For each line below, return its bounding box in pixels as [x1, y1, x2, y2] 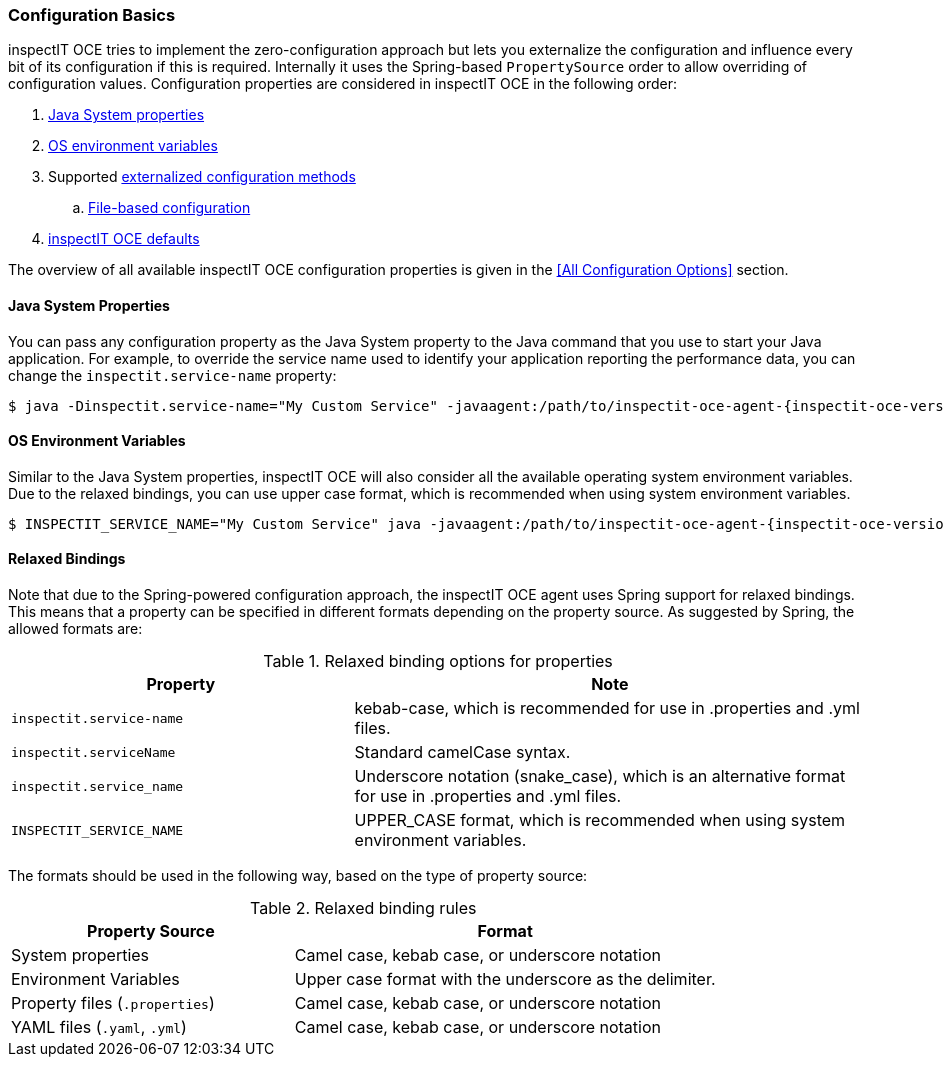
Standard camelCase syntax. [354, 742, 571, 763]
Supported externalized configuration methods [48, 168, 356, 186]
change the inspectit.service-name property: [8, 366, 337, 384]
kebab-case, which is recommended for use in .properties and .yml [354, 698, 860, 719]
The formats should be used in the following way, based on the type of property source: [8, 867, 588, 885]
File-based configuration [88, 199, 251, 217]
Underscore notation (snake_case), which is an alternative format [354, 766, 846, 787]
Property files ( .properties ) [11, 993, 215, 1014]
